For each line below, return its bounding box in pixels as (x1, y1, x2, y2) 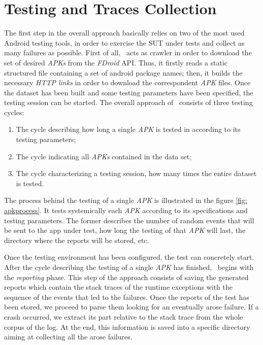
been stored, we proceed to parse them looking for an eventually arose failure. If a (4, 301, 259, 312)
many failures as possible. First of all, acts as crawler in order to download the (4, 47, 252, 58)
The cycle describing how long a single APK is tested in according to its (16, 124, 241, 134)
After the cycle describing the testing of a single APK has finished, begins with (4, 262, 254, 272)
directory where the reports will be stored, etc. (4, 234, 149, 245)
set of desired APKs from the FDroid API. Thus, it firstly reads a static (4, 57, 228, 67)
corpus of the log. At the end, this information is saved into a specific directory (4, 321, 250, 332)
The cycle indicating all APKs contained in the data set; (16, 151, 192, 161)
